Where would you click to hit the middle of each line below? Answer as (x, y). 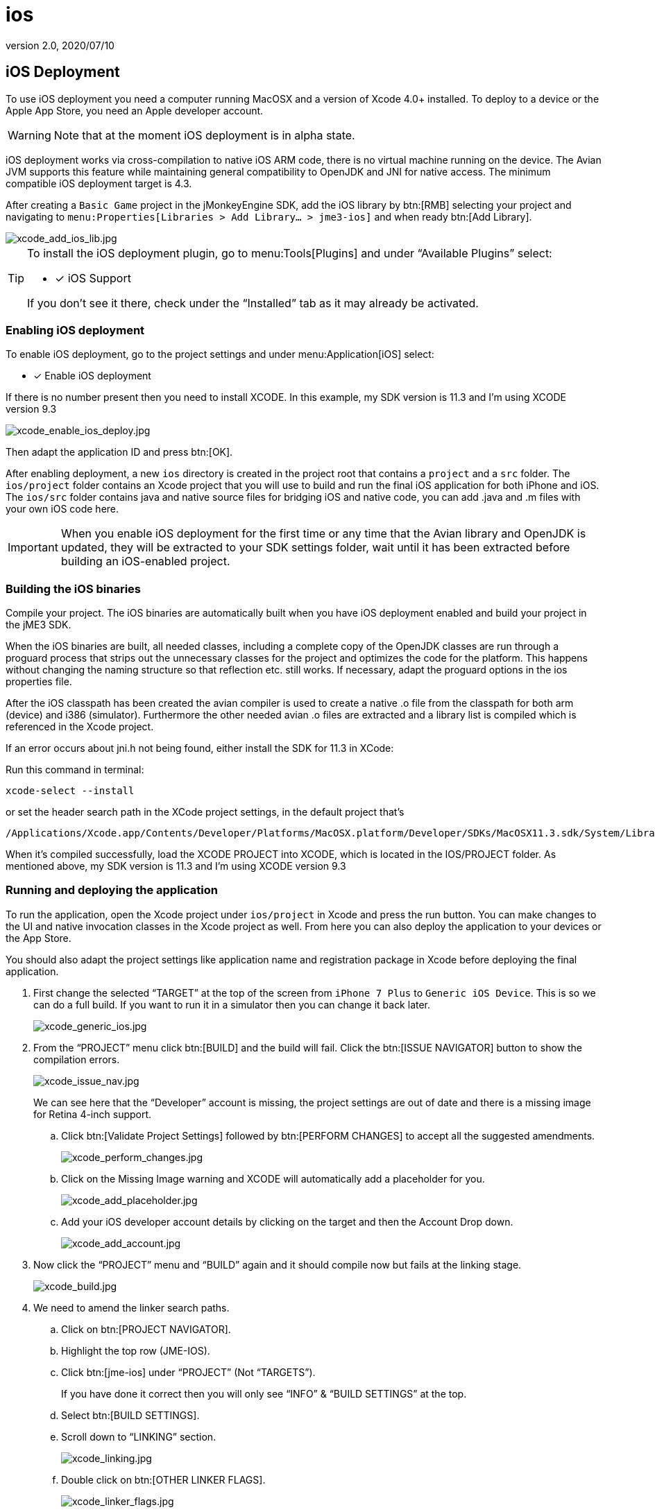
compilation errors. (77, 1059)
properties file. (39, 682)
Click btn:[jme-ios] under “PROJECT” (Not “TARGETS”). (188, 1372)
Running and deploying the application (112, 890)
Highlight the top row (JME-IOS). (136, 1350)
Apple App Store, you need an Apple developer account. (135, 110)
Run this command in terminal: (75, 770)
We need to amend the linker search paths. (131, 1307)
